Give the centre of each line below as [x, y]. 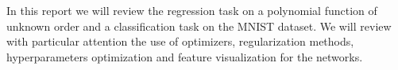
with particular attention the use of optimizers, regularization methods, [180, 41]
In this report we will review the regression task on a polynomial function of [192, 10]
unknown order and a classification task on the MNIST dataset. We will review [199, 26]
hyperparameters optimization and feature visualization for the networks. [185, 56]
